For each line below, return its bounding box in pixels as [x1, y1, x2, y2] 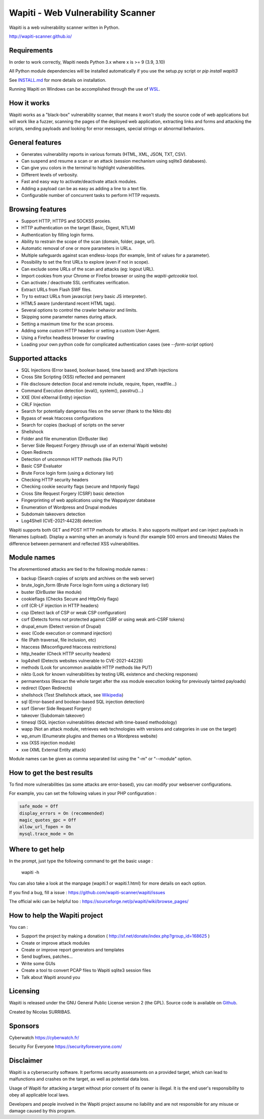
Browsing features [9, 205, 67, 213]
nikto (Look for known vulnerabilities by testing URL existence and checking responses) [21, 671, 198, 677]
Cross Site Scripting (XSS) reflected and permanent [21, 374, 126, 380]
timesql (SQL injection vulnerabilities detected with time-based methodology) [21, 719, 177, 725]
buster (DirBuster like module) [21, 589, 82, 595]
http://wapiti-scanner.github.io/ [9, 33, 72, 39]
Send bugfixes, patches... [21, 953, 73, 960]
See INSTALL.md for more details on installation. [9, 77, 107, 83]
